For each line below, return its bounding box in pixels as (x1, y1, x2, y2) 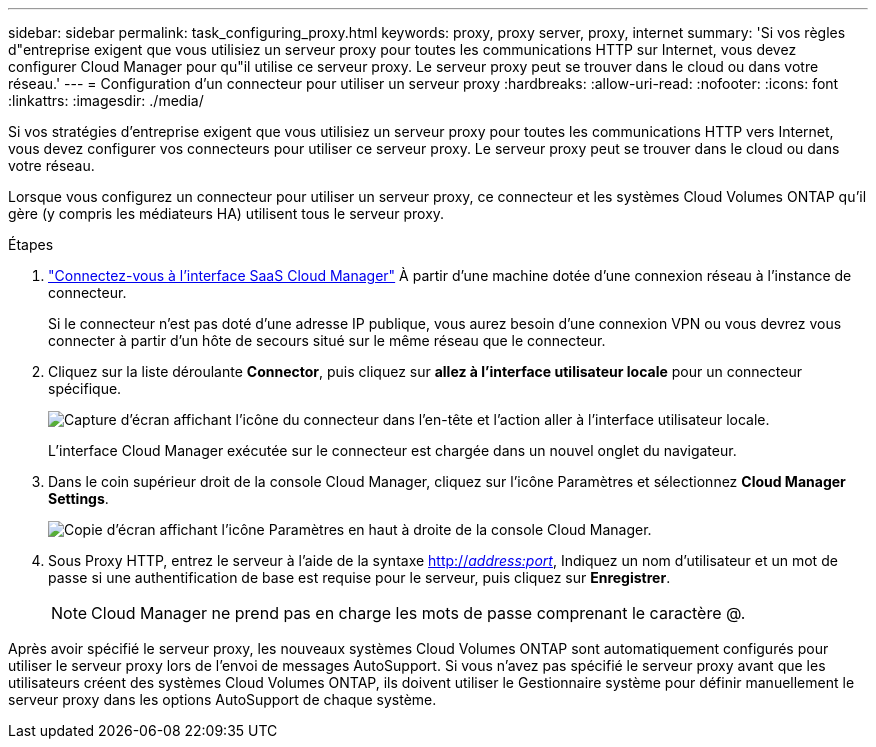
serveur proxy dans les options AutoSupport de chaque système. (8, 691, 437, 708)
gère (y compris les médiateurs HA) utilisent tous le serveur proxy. (8, 205, 445, 222)
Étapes (8, 236, 54, 253)
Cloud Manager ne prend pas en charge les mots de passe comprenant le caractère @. (91, 603, 746, 623)
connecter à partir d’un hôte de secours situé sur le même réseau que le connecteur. (48, 332, 606, 349)
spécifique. (48, 380, 122, 397)
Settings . (48, 490, 109, 507)
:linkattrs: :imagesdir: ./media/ (8, 92, 204, 109)
